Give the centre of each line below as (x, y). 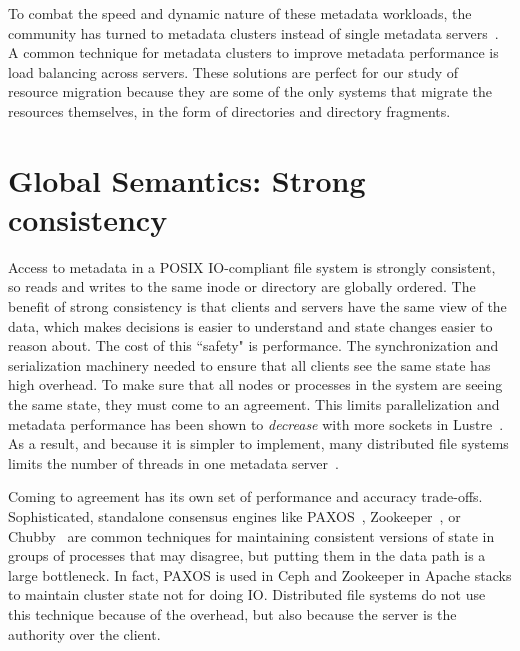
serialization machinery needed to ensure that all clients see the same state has (249, 364)
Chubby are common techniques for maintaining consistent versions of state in (251, 535)
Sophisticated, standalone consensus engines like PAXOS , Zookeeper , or (234, 516)
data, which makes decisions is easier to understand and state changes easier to (250, 325)
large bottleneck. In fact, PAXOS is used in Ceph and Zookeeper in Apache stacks (260, 574)
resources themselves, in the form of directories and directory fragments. (229, 110)
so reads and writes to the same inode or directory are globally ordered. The (242, 286)
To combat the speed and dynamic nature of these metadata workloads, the (240, 13)
